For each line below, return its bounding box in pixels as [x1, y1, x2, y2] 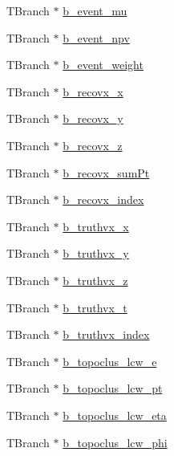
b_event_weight [63, 56, 144, 73]
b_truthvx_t [63, 299, 127, 316]
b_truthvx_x [63, 218, 129, 234]
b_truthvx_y [63, 245, 129, 262]
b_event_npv [63, 29, 130, 46]
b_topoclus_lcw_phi [63, 434, 168, 450]
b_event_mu [63, 2, 127, 18]
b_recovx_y [63, 110, 123, 127]
